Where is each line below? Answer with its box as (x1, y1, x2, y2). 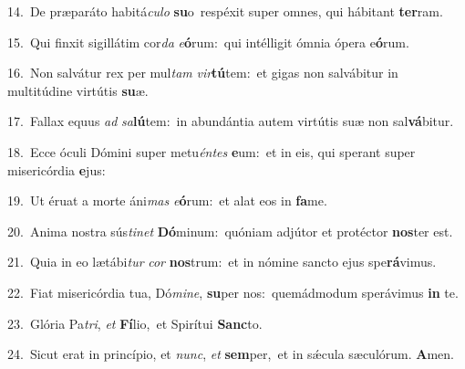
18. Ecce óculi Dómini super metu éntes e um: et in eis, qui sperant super (7, 142, 416, 161)
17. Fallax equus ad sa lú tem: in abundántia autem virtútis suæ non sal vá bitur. (7, 111, 454, 131)
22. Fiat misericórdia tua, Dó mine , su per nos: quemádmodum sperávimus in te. (7, 282, 459, 301)
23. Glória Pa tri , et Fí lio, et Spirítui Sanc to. (7, 313, 263, 332)
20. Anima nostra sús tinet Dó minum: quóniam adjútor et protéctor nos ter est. (7, 221, 453, 240)
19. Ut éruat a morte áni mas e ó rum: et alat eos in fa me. (7, 191, 327, 210)
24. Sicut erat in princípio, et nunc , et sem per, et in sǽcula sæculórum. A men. (7, 344, 454, 364)
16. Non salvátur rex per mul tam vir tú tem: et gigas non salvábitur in (7, 63, 398, 82)
